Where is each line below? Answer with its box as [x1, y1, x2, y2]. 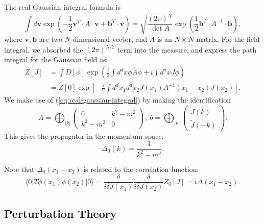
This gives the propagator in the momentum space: [4, 130, 164, 141]
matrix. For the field [196, 34, 260, 44]
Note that [4, 163, 35, 174]
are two [39, 34, 62, 44]
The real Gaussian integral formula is [4, 2, 121, 12]
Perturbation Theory [4, 205, 117, 221]
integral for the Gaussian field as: [4, 54, 108, 64]
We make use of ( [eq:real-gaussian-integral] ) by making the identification [4, 94, 231, 105]
